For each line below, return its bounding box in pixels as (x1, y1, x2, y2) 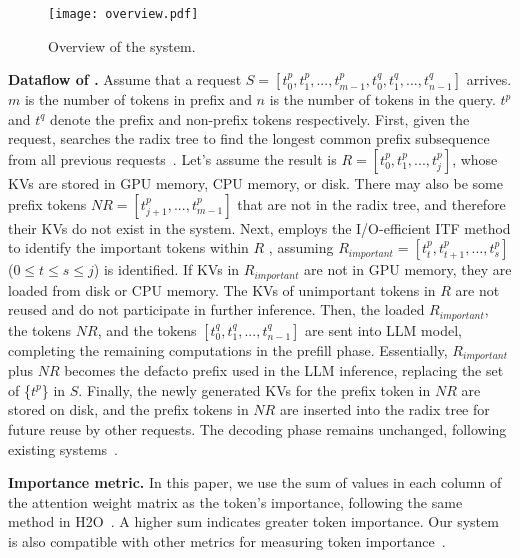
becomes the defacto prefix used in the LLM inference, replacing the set (64, 360, 504, 381)
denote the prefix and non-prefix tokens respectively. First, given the (50, 108, 470, 129)
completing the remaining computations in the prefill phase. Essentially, (8, 339, 448, 360)
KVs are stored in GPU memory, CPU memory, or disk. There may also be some (8, 173, 503, 194)
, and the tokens (97, 319, 197, 340)
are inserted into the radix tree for (279, 399, 490, 420)
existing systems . (8, 438, 118, 459)
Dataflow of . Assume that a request (8, 69, 242, 90)
